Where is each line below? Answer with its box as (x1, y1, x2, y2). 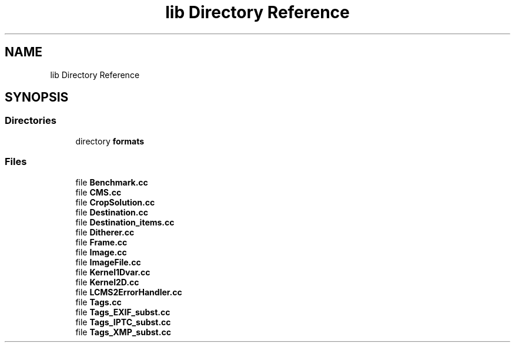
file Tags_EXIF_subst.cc (75, 306, 170, 317)
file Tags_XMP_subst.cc (75, 326, 171, 337)
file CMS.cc (75, 187, 122, 197)
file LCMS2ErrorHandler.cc (75, 287, 182, 297)
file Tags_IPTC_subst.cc (75, 316, 171, 327)
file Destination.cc (75, 207, 148, 217)
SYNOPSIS (5, 90, 69, 105)
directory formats (75, 136, 145, 146)
